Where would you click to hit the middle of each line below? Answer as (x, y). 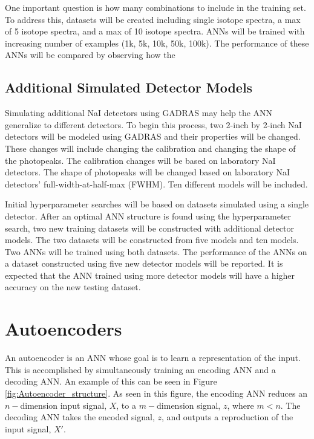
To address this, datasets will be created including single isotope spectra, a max (153, 19)
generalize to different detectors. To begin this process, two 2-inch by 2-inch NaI (153, 124)
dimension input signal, (64, 405)
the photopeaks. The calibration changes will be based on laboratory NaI (140, 160)
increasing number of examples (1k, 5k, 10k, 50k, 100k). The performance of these (157, 43)
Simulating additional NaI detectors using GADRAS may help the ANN (139, 113)
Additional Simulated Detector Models (129, 87)
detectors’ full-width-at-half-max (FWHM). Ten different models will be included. (156, 184)
